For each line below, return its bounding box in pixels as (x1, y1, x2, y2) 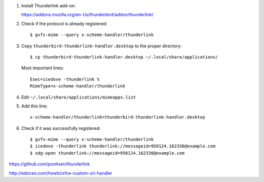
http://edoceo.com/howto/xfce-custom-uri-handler (9, 170, 112, 176)
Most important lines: (21, 65, 64, 71)
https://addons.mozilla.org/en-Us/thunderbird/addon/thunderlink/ (21, 12, 154, 18)
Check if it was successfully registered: (21, 125, 101, 131)
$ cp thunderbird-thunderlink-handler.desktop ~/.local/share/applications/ (30, 54, 219, 60)
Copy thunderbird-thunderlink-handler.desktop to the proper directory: (21, 43, 182, 49)
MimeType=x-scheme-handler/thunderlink (30, 83, 126, 89)
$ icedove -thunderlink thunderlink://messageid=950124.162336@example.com (30, 143, 216, 149)
